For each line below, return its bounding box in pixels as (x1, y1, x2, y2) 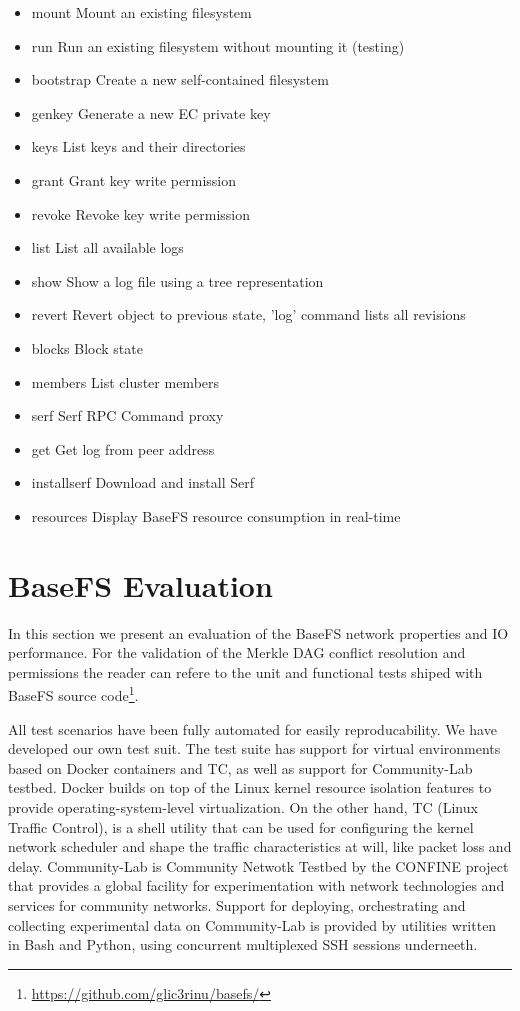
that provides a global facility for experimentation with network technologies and (8, 875, 505, 896)
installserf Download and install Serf (31, 472, 255, 493)
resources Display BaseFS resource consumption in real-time (31, 505, 401, 526)
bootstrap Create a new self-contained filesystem (31, 69, 329, 90)
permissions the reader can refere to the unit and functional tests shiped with (8, 661, 483, 682)
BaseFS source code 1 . (8, 682, 139, 706)
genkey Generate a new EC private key (31, 102, 271, 123)
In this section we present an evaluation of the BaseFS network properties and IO (8, 622, 509, 643)
